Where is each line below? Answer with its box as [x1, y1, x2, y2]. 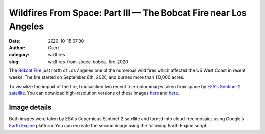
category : [9, 52, 30, 58]
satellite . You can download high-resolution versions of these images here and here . [9, 90, 180, 96]
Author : [9, 45, 26, 51]
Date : [9, 38, 21, 44]
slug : [9, 59, 20, 65]
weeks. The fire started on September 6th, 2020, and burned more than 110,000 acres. [9, 74, 185, 80]
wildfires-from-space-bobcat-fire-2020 [48, 59, 129, 65]
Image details [9, 103, 52, 111]
